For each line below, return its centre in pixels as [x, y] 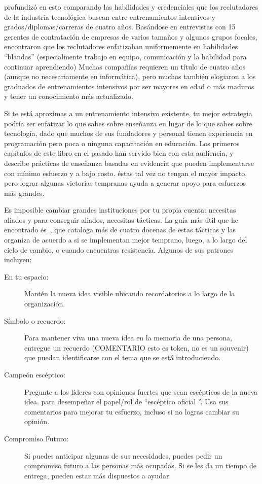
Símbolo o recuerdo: [35, 320]
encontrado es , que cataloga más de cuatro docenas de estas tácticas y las [120, 230]
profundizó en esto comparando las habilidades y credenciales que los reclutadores [131, 7]
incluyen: [18, 260]
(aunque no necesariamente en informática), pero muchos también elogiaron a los [130, 76]
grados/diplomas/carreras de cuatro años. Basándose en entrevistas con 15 [120, 27]
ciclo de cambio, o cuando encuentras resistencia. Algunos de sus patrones [119, 249]
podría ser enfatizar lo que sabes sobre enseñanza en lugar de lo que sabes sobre [128, 123]
